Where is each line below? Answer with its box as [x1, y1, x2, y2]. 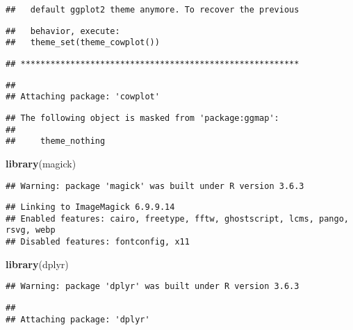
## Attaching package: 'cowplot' [6, 92, 160, 102]
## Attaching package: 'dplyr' [6, 314, 150, 324]
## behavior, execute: [6, 26, 120, 36]
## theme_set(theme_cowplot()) [6, 38, 160, 48]
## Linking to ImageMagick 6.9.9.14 [6, 202, 175, 213]
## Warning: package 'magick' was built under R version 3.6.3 [6, 181, 304, 191]
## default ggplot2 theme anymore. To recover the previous [6, 5, 299, 15]
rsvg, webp [6, 225, 56, 236]
